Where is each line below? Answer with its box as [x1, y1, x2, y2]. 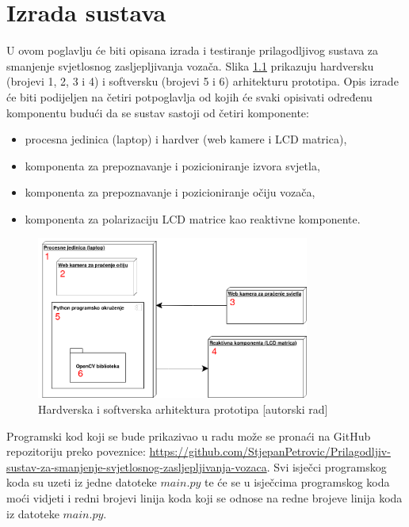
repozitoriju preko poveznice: [6, 443, 146, 460]
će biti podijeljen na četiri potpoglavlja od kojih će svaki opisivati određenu [6, 88, 373, 105]
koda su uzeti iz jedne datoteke [6, 474, 157, 491]
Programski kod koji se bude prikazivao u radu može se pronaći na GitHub [6, 427, 371, 444]
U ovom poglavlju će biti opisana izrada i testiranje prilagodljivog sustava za [6, 42, 379, 59]
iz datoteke [6, 505, 59, 521]
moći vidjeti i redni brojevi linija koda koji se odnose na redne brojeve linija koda [6, 489, 403, 506]
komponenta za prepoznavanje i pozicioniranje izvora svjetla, [25, 157, 320, 174]
